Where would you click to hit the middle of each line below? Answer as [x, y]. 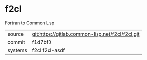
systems [17, 50]
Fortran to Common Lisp [30, 23]
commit [16, 42]
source [16, 34]
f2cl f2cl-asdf [49, 50]
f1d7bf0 [42, 42]
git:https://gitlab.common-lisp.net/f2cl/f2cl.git [86, 34]
